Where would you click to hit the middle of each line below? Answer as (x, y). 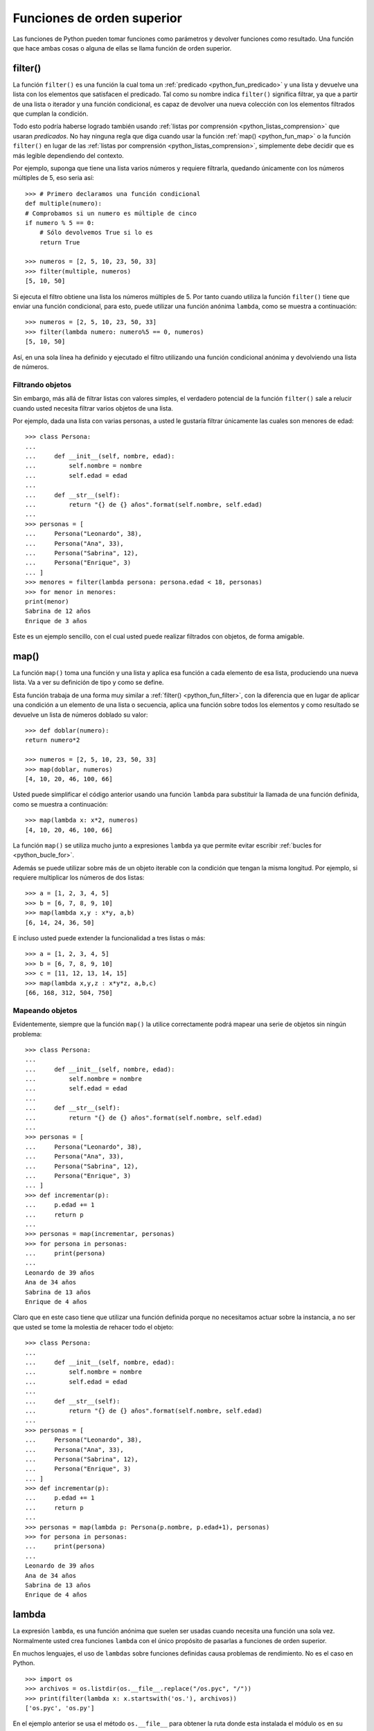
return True (60, 242)
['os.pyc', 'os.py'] (60, 1708)
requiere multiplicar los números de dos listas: (79, 878)
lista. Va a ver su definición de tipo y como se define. (88, 683)
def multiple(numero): (64, 204)
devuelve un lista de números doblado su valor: (80, 715)
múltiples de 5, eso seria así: (53, 178)
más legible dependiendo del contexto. (68, 155)
